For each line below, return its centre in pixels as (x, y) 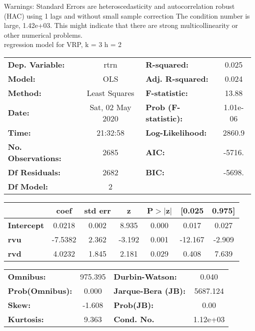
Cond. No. (134, 319)
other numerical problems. (43, 35)
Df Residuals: (34, 172)
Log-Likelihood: (176, 132)
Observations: (35, 158)
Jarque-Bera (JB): (150, 290)
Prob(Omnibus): (40, 290)
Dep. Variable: (36, 64)
